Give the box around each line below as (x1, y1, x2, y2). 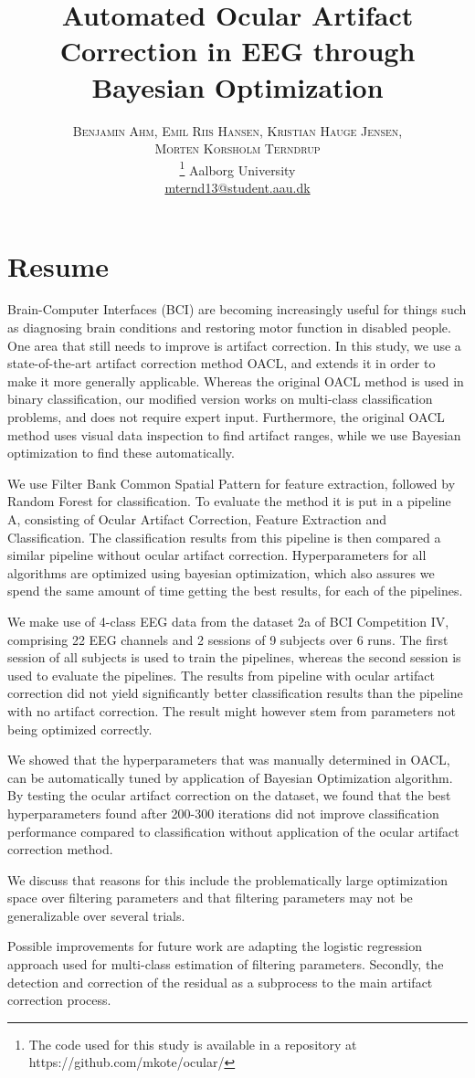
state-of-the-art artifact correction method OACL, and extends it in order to (7, 354, 436, 373)
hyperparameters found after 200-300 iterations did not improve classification (7, 803, 439, 822)
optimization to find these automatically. (7, 443, 235, 462)
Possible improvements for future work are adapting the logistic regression (7, 936, 422, 956)
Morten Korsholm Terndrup (154, 139, 321, 158)
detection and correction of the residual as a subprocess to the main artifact (7, 972, 433, 991)
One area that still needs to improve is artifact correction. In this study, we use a (7, 335, 461, 354)
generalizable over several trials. (7, 905, 185, 925)
